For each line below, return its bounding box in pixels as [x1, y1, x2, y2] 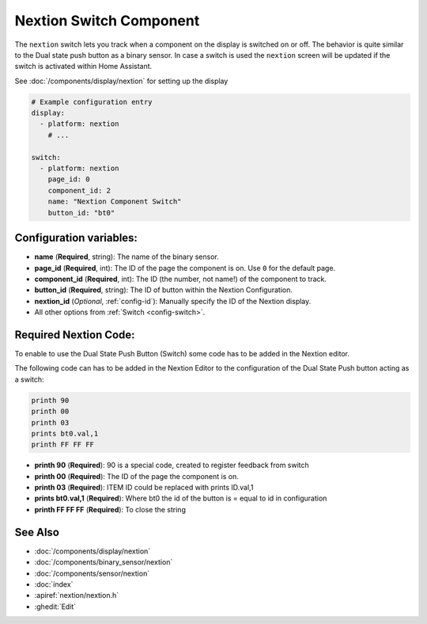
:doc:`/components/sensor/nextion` [34, 569, 150, 578]
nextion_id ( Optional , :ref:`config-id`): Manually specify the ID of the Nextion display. [34, 296, 312, 306]
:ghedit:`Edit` [34, 602, 77, 611]
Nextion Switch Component [14, 12, 200, 29]
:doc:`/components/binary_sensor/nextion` [34, 557, 173, 567]
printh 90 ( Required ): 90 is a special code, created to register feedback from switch [34, 460, 310, 470]
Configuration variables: [14, 231, 138, 245]
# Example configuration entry [31, 97, 153, 106]
